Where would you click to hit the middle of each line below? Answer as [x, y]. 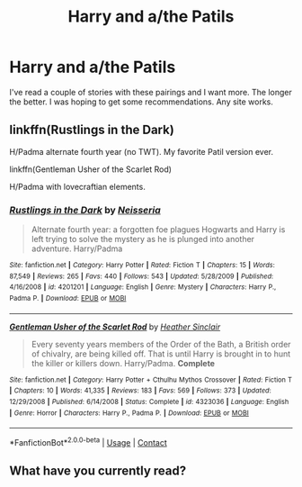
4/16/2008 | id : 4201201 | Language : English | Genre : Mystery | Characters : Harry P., [143, 287]
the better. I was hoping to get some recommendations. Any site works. [142, 102]
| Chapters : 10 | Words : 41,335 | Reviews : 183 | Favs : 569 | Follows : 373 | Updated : [140, 391]
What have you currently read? [98, 471]
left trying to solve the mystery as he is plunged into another [142, 239]
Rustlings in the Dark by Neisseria [85, 210]
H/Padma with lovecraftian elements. [77, 186]
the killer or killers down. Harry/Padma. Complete [123, 363]
